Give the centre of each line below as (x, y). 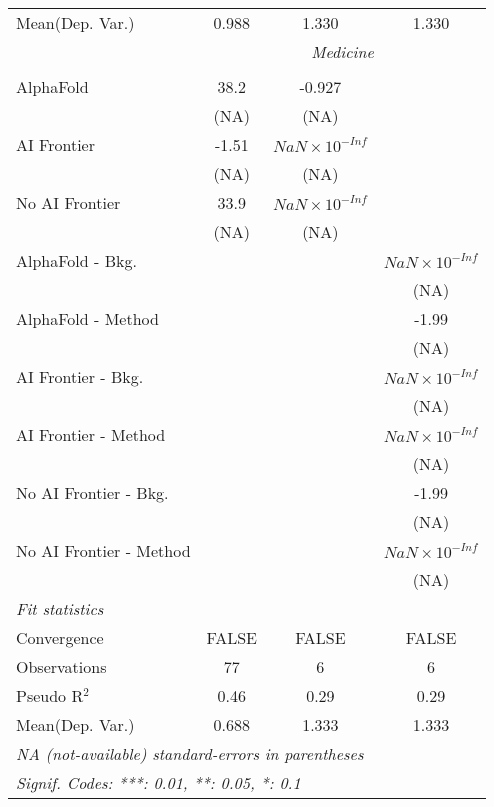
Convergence (60, 637)
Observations (61, 666)
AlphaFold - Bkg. (76, 260)
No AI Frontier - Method (103, 550)
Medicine (342, 51)
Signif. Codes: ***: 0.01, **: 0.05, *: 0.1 (158, 782)
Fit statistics (60, 608)
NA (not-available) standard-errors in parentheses (190, 753)
